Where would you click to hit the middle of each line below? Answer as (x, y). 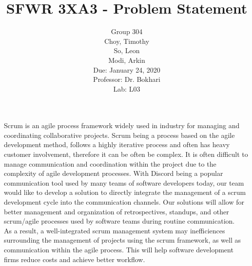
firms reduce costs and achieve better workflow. (75, 259)
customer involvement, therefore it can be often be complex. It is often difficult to (126, 154)
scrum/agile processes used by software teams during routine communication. (119, 221)
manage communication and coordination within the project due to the (110, 163)
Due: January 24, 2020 (127, 69)
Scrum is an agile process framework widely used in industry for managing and (122, 125)
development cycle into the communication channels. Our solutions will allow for (124, 202)
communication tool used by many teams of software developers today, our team (124, 182)
